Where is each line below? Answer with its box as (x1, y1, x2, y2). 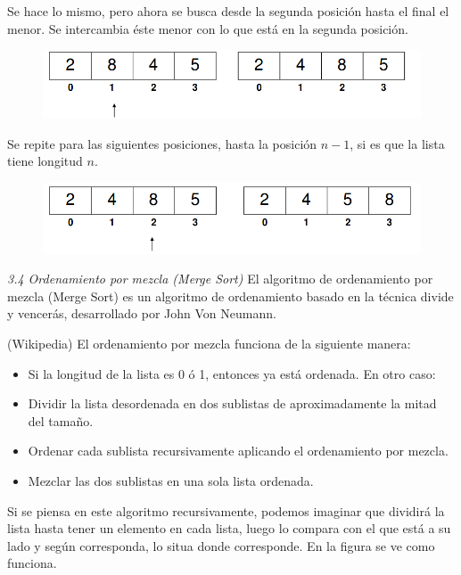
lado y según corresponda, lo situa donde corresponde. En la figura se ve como (7, 536, 435, 554)
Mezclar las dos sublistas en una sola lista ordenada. (28, 472, 314, 489)
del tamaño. (28, 411, 94, 430)
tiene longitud (7, 152, 83, 170)
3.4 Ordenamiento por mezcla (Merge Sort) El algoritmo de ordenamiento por (7, 269, 433, 288)
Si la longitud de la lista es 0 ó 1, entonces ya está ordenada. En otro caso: (28, 364, 436, 382)
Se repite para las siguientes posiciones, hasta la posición (7, 134, 317, 152)
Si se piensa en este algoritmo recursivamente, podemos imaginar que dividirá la (7, 501, 445, 520)
